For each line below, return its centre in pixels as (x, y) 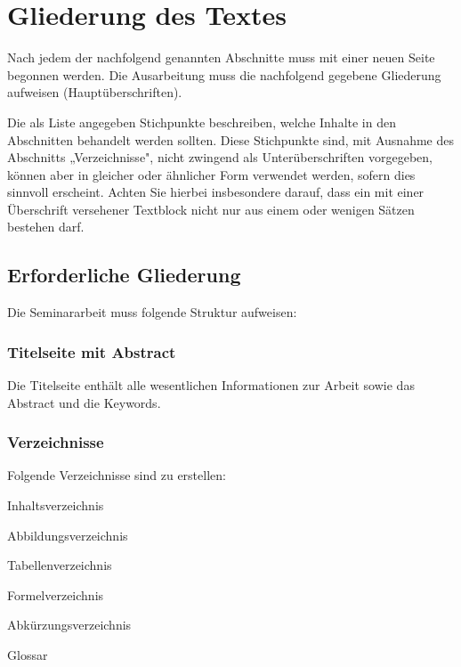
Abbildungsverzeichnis (68, 535)
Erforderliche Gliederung (124, 275)
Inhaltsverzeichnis (56, 505)
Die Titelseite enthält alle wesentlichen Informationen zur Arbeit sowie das (211, 385)
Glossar (28, 655)
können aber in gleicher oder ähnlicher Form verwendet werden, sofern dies (211, 174)
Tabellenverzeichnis (60, 565)
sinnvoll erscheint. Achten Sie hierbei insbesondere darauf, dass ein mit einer (216, 192)
